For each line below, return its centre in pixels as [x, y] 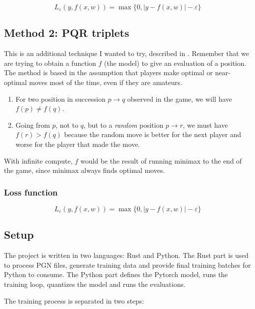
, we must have [205, 125]
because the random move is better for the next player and [153, 134]
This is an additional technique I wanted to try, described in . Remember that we [127, 53]
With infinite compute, [38, 160]
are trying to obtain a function [50, 63]
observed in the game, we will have [180, 98]
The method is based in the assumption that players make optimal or [109, 72]
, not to [67, 125]
